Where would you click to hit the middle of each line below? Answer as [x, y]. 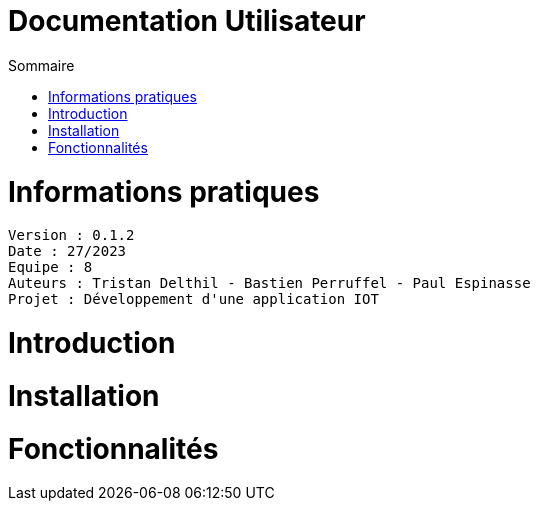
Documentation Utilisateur [187, 21]
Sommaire [41, 65]
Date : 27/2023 [67, 251]
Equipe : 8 [50, 267]
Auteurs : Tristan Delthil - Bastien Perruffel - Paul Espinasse [269, 283]
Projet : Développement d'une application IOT [193, 299]
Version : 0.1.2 [71, 235]
